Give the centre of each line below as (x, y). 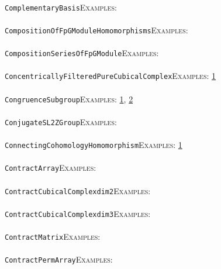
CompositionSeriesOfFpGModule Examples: (82, 53)
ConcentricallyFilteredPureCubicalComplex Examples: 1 (110, 76)
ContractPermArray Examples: (59, 259)
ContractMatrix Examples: (53, 237)
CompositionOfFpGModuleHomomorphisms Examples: (96, 30)
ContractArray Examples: (51, 168)
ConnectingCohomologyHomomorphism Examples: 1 (94, 145)
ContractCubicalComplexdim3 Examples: (78, 213)
